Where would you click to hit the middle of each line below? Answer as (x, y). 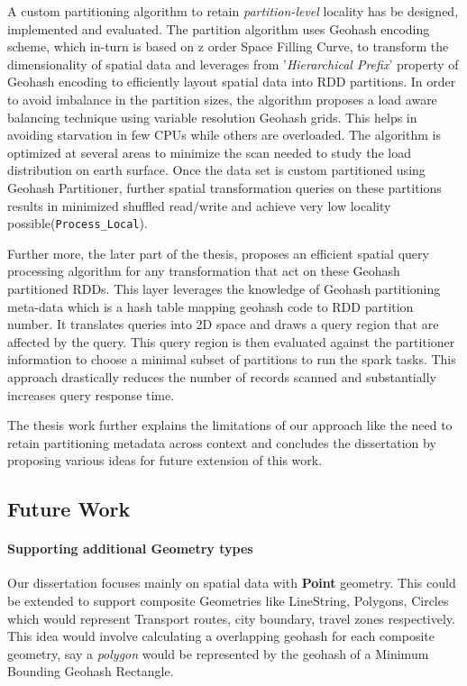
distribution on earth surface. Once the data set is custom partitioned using (216, 170)
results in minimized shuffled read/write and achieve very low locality (199, 205)
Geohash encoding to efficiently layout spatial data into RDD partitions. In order (232, 82)
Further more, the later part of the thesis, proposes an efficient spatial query (218, 253)
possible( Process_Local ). (78, 223)
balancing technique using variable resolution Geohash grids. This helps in (212, 117)
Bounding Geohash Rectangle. (91, 671)
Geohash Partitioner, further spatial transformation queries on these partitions (224, 187)
